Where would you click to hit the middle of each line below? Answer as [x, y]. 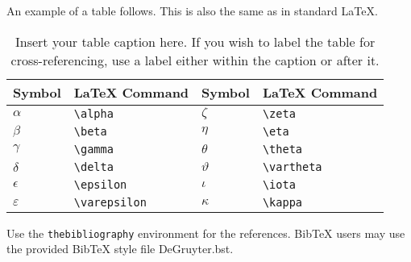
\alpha [93, 113]
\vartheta [292, 166]
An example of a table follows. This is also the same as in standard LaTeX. [192, 10]
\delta [93, 166]
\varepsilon [110, 202]
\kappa [282, 202]
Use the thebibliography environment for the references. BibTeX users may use [206, 233]
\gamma [93, 149]
